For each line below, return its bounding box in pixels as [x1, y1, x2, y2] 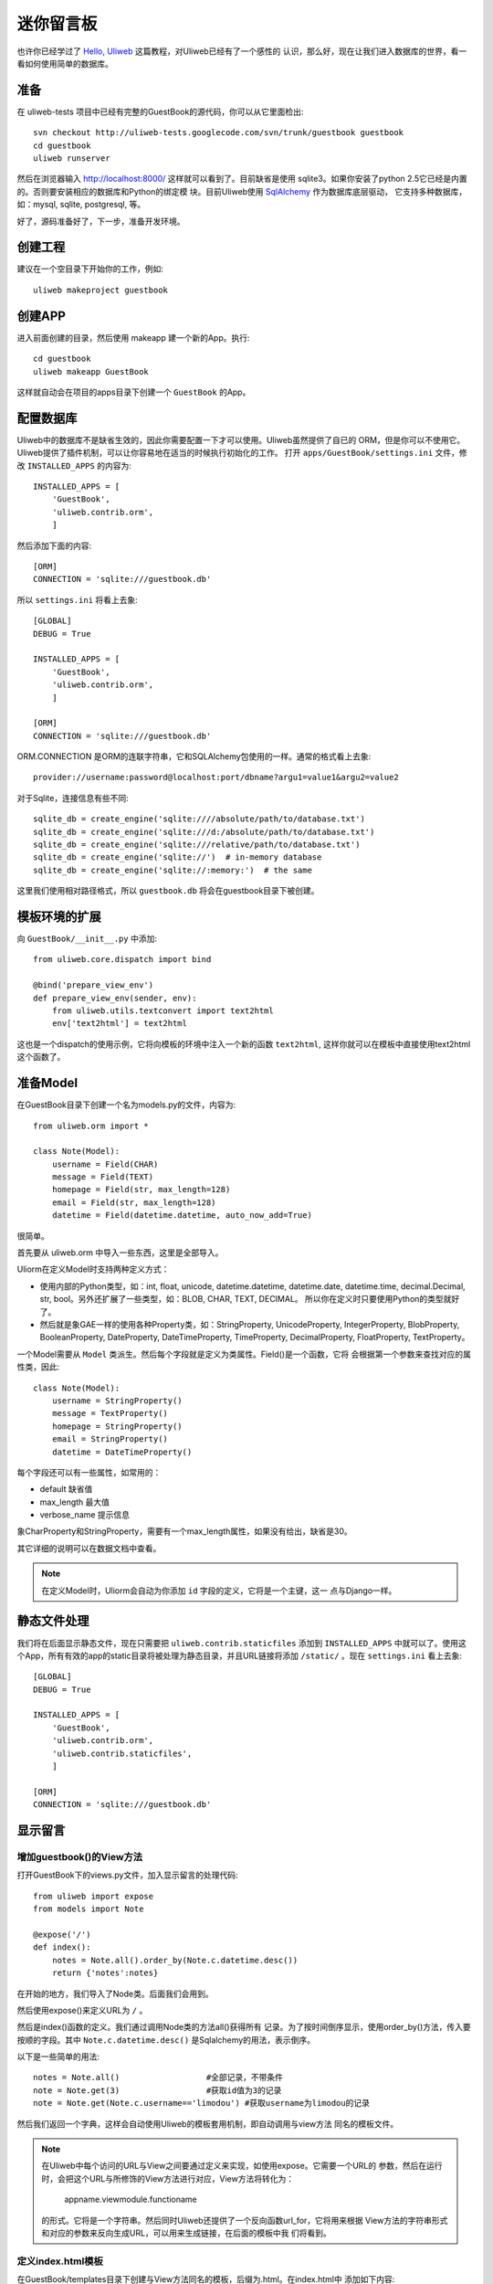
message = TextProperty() [51, 1408, 169, 1419]
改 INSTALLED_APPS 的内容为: [16, 460, 131, 471]
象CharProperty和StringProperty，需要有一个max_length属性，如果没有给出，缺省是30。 [16, 1526, 353, 1537]
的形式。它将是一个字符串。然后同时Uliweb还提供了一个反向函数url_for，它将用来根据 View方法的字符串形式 [41, 2215, 448, 2226]
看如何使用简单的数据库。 [16, 58, 113, 69]
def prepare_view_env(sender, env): [33, 992, 197, 1003]
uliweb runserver [33, 153, 110, 164]
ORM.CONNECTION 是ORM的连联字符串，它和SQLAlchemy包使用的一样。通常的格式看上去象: [16, 751, 372, 762]
